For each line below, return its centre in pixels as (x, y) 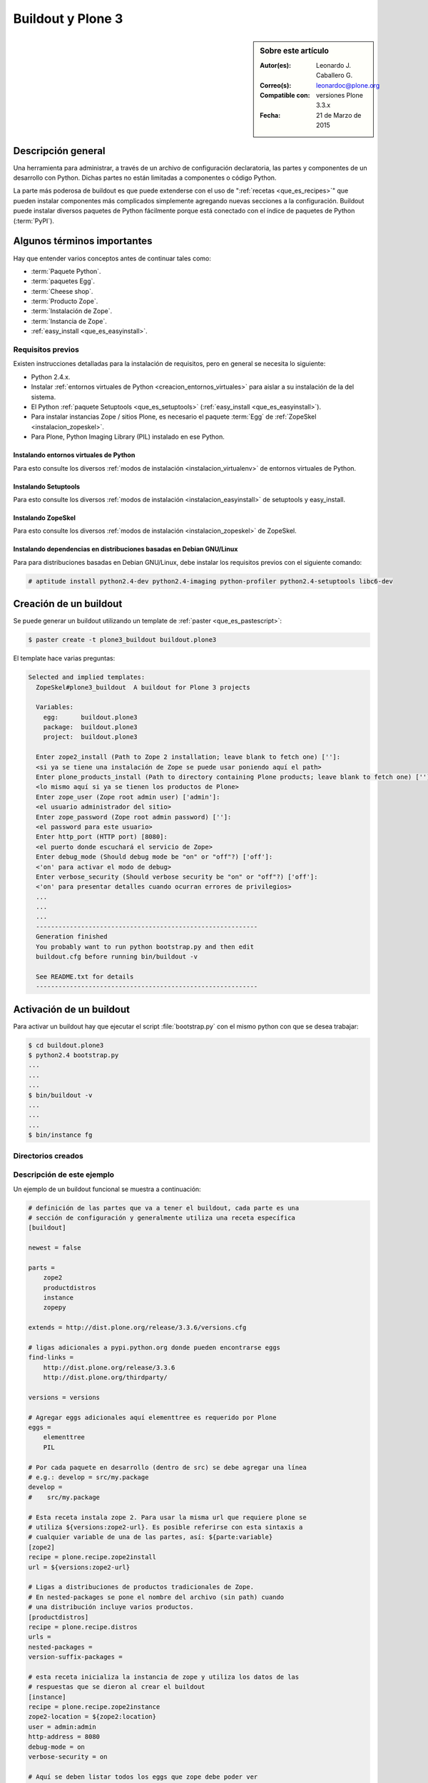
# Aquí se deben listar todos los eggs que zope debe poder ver (143, 1777)
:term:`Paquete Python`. (66, 271)
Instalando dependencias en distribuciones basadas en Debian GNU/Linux (126, 549)
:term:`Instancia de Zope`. (69, 321)
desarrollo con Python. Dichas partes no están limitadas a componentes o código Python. (145, 178)
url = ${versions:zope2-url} (79, 1567)
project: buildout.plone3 (91, 737)
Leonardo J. (334, 65)
